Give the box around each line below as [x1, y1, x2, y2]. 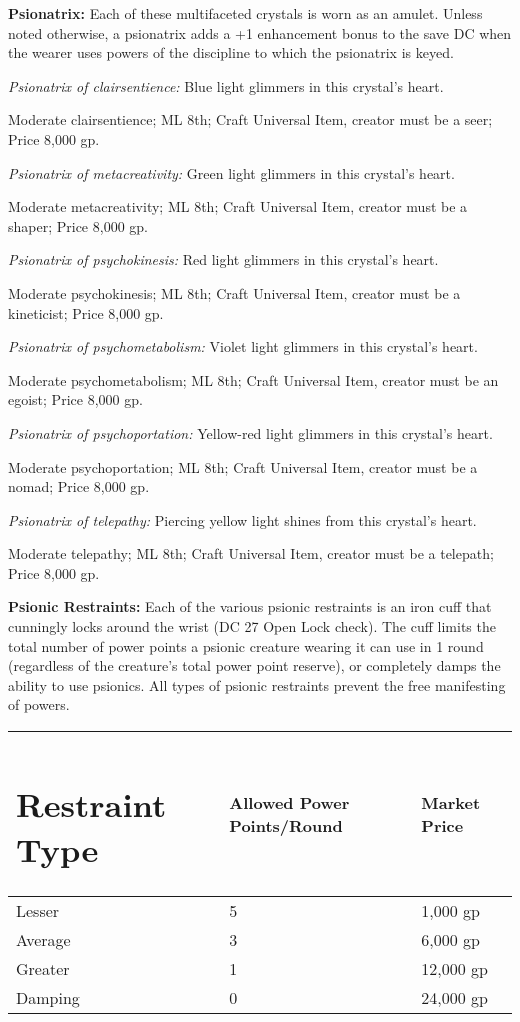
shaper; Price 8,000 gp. [8, 215, 148, 236]
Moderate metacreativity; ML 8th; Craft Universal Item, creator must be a [8, 196, 468, 217]
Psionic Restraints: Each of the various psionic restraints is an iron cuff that [8, 596, 492, 617]
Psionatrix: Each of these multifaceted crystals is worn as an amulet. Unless [8, 3, 483, 23]
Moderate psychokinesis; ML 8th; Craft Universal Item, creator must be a [8, 282, 461, 303]
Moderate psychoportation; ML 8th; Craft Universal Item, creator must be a [8, 456, 478, 477]
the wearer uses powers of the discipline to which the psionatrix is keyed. [8, 42, 454, 63]
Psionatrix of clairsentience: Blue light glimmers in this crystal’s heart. [8, 75, 444, 96]
